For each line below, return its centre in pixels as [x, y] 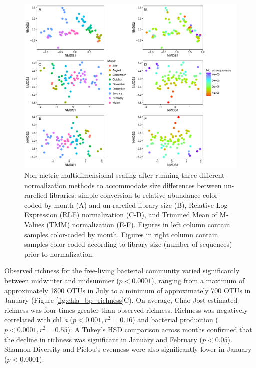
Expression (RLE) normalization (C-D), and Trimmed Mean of [121, 214]
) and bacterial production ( [175, 320]
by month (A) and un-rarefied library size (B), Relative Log [136, 204]
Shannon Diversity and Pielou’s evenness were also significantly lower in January [128, 349]
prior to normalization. [59, 253]
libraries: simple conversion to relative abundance [125, 195]
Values [34, 224]
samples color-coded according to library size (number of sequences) [128, 244]
